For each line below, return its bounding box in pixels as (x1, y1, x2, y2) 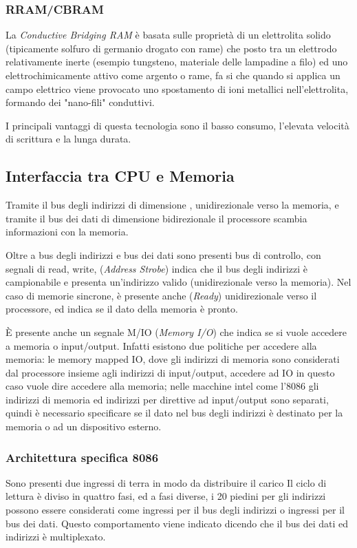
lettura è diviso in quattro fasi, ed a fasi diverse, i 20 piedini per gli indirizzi (6, 489, 326, 503)
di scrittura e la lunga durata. (6, 131, 131, 146)
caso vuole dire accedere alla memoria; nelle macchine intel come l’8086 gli (6, 379, 319, 393)
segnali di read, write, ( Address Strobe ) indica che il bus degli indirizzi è (6, 261, 308, 275)
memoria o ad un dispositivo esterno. (6, 419, 162, 434)
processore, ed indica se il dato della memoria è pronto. (6, 302, 238, 316)
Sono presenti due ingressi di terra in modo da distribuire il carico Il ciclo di (6, 475, 327, 489)
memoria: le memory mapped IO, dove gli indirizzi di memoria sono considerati (6, 352, 340, 366)
